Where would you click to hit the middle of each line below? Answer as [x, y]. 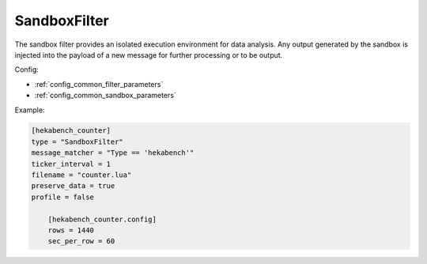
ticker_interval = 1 [71, 164]
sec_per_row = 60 [81, 241]
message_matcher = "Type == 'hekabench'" [113, 153]
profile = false [63, 197]
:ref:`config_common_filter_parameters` [99, 84]
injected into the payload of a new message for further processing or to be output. [149, 55]
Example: [30, 110]
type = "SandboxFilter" [77, 141]
